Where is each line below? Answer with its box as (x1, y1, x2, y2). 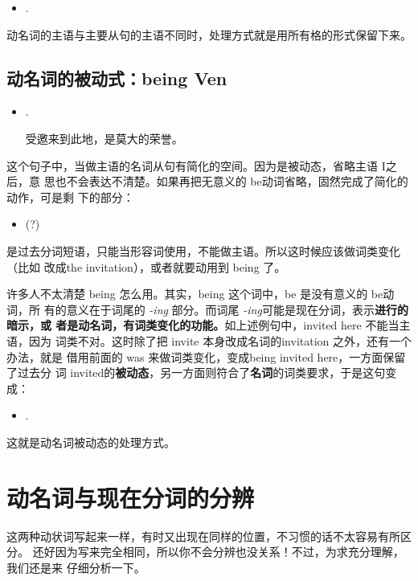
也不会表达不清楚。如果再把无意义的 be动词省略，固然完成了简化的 (55, 173, 408, 190)
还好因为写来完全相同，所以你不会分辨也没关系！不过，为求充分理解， (32, 543, 404, 560)
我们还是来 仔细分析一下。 (6, 558, 145, 575)
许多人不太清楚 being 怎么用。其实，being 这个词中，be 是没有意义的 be (6, 285, 383, 302)
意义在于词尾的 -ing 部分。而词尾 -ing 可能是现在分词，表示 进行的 (66, 301, 408, 317)
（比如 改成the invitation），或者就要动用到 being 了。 (6, 258, 286, 275)
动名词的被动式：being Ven (6, 65, 227, 90)
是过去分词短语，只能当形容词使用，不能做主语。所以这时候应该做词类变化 (6, 242, 400, 259)
